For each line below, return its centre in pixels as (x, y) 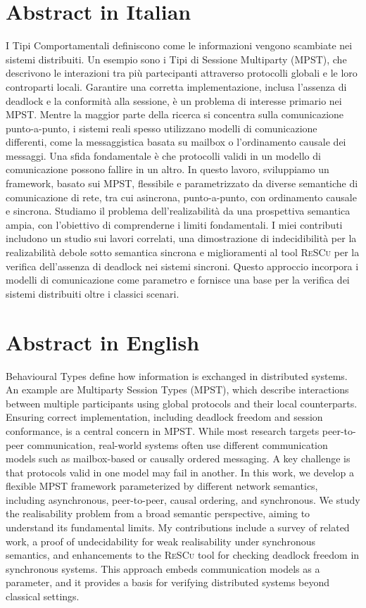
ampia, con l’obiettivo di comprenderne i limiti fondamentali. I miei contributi (174, 224)
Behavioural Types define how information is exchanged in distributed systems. (177, 375)
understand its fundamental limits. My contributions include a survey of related (178, 527)
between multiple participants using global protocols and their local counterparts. (182, 403)
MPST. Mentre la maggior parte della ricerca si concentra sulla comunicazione (175, 114)
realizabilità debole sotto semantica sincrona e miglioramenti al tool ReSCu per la (183, 252)
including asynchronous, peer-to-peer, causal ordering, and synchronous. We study (183, 499)
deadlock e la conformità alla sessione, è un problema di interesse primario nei (174, 100)
